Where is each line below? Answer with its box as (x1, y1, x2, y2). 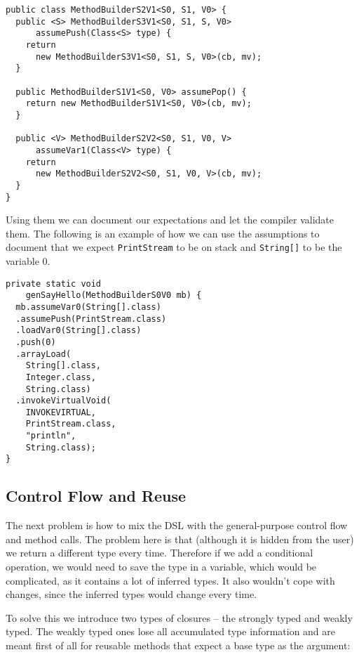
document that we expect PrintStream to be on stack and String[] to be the (6, 240, 342, 254)
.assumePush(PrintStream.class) (15, 313, 167, 324)
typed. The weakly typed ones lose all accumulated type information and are (6, 624, 336, 639)
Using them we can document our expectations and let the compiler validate (6, 212, 334, 227)
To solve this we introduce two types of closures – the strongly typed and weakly (6, 610, 353, 625)
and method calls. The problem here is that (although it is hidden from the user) (6, 531, 354, 546)
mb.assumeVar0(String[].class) (15, 301, 161, 312)
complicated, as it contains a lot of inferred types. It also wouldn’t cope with (6, 573, 335, 587)
